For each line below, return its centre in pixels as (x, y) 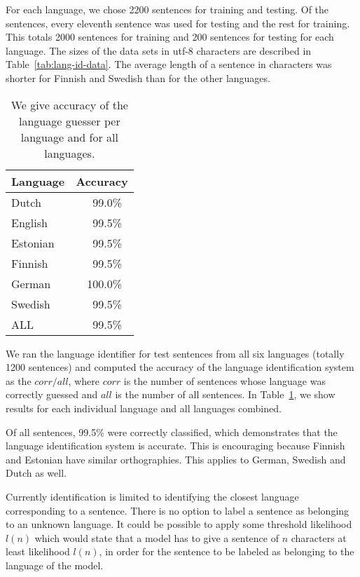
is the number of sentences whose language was (224, 380)
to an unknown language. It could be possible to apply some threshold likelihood (179, 524)
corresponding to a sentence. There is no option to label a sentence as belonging (178, 510)
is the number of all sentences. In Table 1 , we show (225, 394)
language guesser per (69, 121)
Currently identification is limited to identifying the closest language (152, 496)
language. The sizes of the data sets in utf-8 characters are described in (159, 50)
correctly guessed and (52, 394)
